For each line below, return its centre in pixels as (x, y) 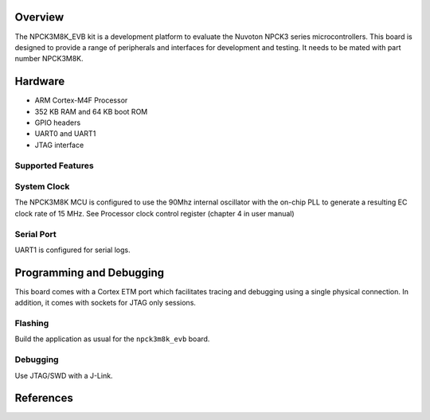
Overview (39, 17)
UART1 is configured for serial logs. (72, 250)
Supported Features (55, 165)
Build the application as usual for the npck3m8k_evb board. (112, 339)
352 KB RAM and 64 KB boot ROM (91, 111)
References (44, 398)
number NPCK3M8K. (49, 59)
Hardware (40, 82)
